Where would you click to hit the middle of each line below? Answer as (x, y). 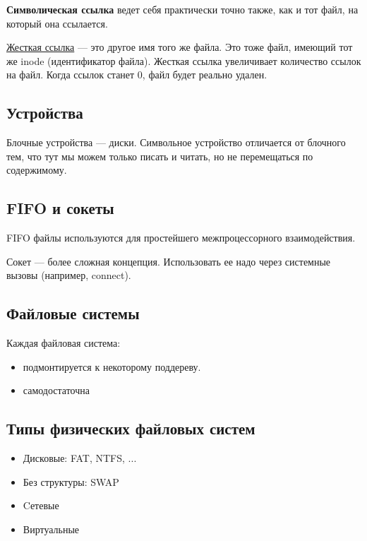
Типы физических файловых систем (131, 428)
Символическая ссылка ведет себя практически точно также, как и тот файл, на (182, 9)
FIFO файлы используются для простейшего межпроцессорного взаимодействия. (181, 238)
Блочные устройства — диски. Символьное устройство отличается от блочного (176, 142)
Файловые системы (73, 313)
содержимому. (37, 170)
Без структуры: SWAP (71, 481)
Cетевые (41, 505)
